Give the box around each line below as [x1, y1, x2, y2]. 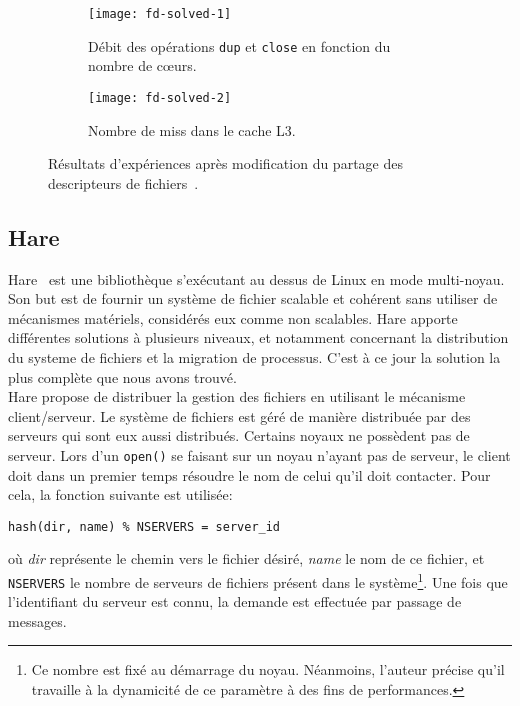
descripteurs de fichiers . [48, 172, 199, 193]
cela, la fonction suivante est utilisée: [8, 484, 233, 505]
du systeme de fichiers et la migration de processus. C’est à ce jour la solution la [8, 346, 501, 367]
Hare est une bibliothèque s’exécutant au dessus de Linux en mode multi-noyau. [8, 268, 505, 289]
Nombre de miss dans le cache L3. [88, 119, 296, 140]
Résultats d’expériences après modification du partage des [48, 153, 403, 174]
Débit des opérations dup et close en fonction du [88, 35, 391, 56]
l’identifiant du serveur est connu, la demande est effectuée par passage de [8, 591, 462, 612]
